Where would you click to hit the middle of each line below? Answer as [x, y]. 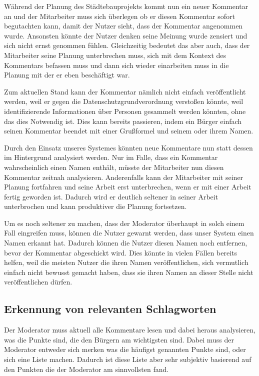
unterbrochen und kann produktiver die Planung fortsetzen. [95, 206]
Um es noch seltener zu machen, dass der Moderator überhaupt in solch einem [124, 223]
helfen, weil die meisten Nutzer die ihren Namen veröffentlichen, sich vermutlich [126, 262]
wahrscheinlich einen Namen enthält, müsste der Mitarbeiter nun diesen [114, 167]
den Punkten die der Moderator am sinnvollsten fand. [86, 369]
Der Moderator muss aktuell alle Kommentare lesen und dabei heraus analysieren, [130, 330]
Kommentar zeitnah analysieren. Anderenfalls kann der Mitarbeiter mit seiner [124, 177]
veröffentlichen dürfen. [38, 282]
